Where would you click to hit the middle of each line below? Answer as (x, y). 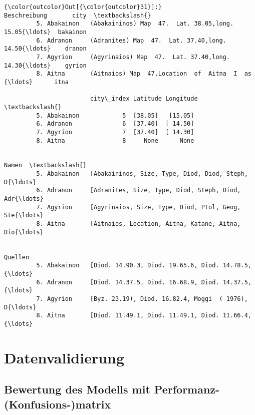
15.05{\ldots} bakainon (45, 32)
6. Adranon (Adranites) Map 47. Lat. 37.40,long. (131, 40)
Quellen (17, 257)
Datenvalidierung (64, 357)
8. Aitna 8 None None (115, 140)
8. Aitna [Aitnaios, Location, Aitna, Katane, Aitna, (139, 224)
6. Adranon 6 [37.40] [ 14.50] (115, 124)
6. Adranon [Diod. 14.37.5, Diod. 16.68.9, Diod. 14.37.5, (144, 282)
